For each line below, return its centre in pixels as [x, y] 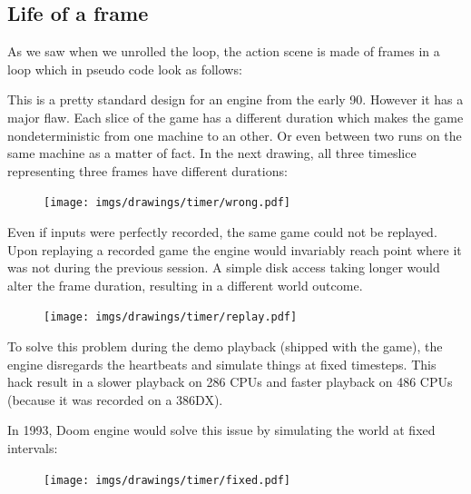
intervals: [33, 448]
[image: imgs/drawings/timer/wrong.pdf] [167, 203]
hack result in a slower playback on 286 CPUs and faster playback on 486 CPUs [230, 382]
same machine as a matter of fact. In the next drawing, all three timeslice [212, 153]
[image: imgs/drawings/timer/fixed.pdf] [167, 480]
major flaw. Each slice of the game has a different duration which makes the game [235, 117]
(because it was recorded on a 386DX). [115, 399]
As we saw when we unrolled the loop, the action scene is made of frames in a [224, 51]
